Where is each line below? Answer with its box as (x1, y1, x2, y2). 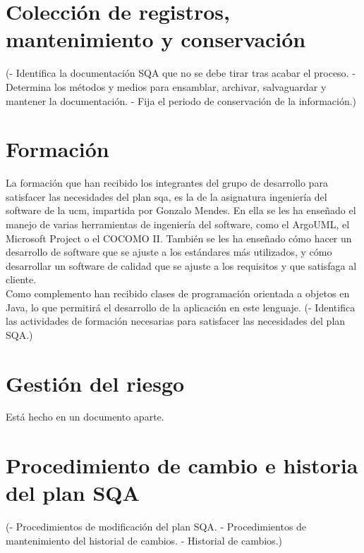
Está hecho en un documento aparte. (6, 409, 164, 424)
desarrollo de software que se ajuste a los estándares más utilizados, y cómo (6, 244, 332, 259)
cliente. (6, 272, 37, 287)
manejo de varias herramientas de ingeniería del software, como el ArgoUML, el (6, 217, 350, 231)
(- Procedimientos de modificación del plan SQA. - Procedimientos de (6, 519, 307, 534)
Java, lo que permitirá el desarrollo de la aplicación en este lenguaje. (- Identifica (6, 299, 356, 314)
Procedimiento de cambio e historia (6, 451, 358, 480)
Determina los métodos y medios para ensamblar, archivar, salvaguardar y (6, 79, 327, 94)
